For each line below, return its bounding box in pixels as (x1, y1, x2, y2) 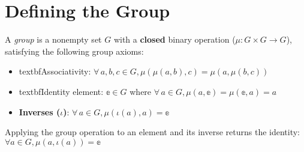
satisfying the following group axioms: (5, 44, 144, 57)
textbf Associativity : (19, 65, 91, 78)
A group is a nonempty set (5, 33, 102, 46)
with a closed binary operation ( (113, 33, 236, 46)
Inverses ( (19, 105, 61, 118)
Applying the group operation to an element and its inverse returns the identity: (5, 126, 300, 138)
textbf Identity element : (19, 85, 104, 97)
